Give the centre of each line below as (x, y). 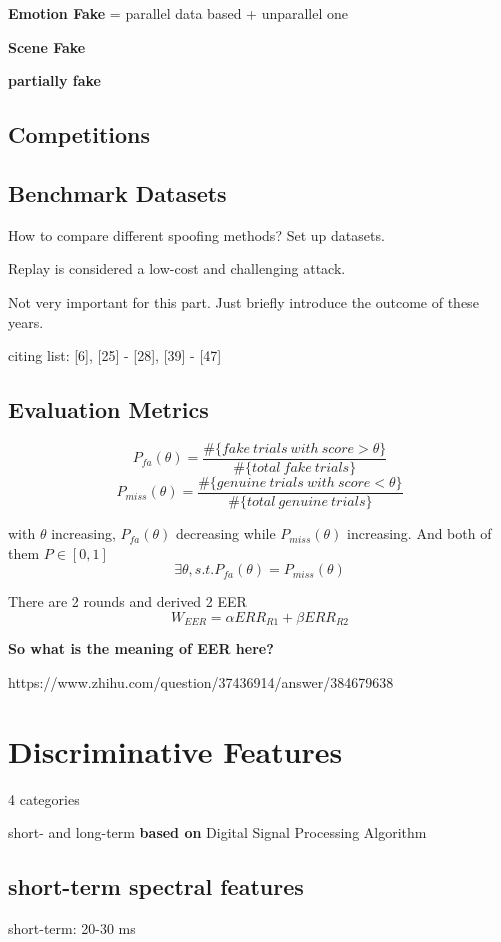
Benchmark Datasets (117, 192)
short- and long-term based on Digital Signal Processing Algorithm (217, 832)
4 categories (44, 798)
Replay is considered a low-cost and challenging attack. (177, 268)
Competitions (79, 134)
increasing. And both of (419, 533)
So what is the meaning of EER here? (141, 648)
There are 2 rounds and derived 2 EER (127, 601)
